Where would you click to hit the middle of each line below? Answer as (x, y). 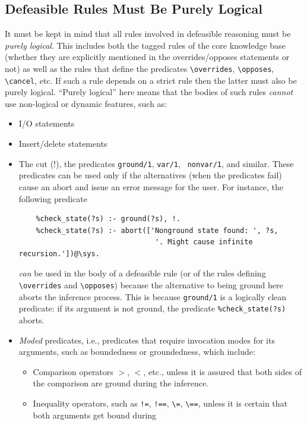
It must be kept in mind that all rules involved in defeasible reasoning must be (148, 34)
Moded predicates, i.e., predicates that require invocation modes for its (147, 340)
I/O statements (47, 123)
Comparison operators (73, 371)
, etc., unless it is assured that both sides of (222, 371)
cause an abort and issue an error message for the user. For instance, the (151, 186)
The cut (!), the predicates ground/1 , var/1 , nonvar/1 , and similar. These (156, 163)
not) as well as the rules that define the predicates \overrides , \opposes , (140, 68)
